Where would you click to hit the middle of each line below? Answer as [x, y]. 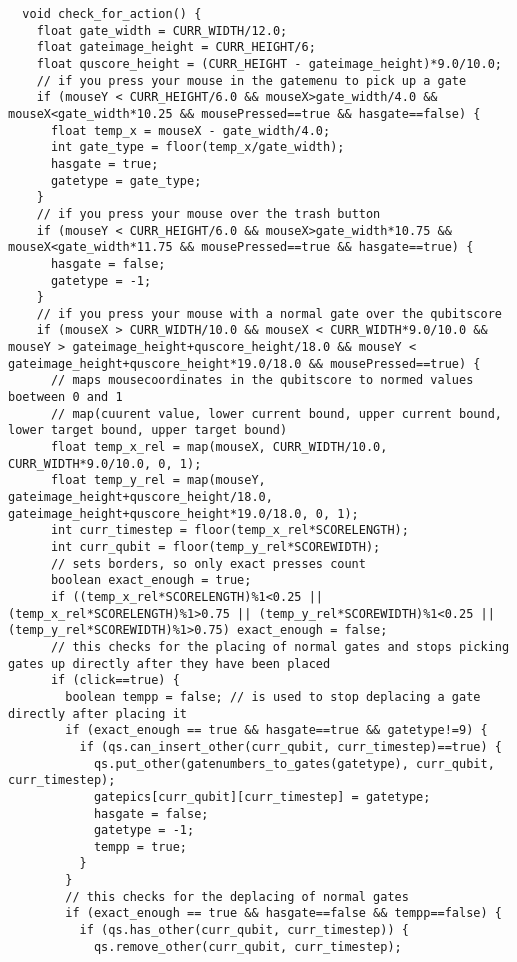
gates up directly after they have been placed [169, 663]
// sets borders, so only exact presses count [208, 563]
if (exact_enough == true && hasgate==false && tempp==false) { [283, 913]
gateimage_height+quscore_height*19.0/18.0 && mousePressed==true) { [244, 363]
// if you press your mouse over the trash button [208, 213]
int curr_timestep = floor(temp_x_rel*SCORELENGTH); [229, 530]
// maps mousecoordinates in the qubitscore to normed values [262, 380]
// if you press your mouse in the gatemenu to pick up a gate [251, 80]
